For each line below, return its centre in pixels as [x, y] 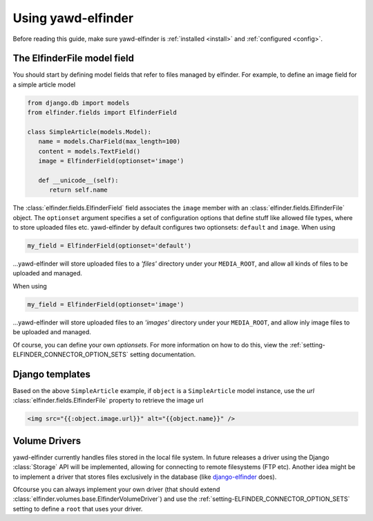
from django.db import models [78, 103]
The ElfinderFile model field [74, 58]
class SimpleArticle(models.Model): [89, 132]
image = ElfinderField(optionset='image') [111, 161]
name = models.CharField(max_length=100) [109, 141]
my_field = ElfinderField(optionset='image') [106, 304]
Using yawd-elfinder [73, 18]
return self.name [79, 190]
